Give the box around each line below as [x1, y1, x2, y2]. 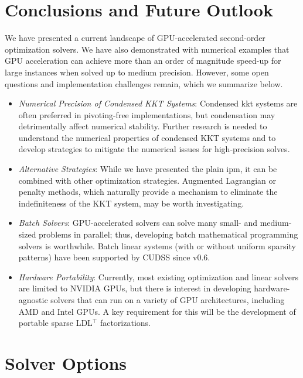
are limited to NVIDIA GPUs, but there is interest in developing [18, 282, 251, 294]
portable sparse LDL [18, 317, 93, 329]
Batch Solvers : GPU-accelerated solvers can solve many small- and [18, 217, 257, 229]
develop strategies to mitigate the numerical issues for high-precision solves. [18, 143, 290, 155]
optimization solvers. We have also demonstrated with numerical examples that [5, 43, 290, 55]
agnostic [18, 294, 48, 305]
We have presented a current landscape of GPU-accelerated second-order [5, 32, 265, 44]
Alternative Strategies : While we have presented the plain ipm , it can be [18, 163, 277, 175]
